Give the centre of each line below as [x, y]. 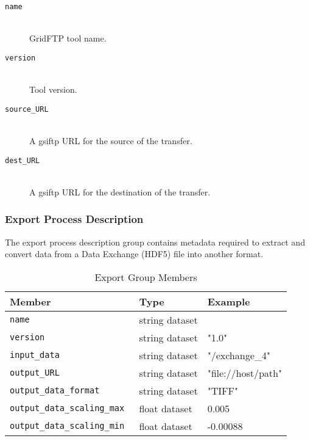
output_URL [35, 373]
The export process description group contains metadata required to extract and [155, 242]
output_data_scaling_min [67, 426]
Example [229, 301]
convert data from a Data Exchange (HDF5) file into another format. [134, 254]
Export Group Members [146, 277]
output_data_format [55, 391]
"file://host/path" [245, 373]
